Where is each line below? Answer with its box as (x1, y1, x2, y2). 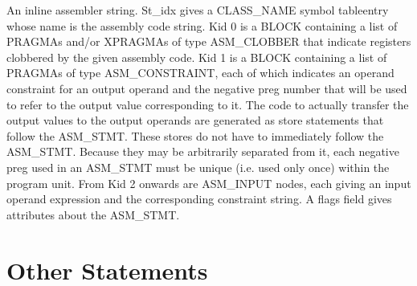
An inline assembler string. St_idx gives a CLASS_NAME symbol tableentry (6, 2, 389, 18)
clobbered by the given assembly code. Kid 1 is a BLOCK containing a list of (6, 48, 387, 65)
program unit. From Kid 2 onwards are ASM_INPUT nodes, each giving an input (6, 174, 411, 191)
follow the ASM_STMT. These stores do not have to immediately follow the (6, 127, 384, 144)
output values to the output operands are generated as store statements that (6, 112, 384, 129)
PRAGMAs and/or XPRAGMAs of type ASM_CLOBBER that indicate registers (6, 33, 411, 50)
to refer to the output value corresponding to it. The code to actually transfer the (6, 96, 409, 112)
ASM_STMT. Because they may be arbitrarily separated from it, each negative (6, 143, 399, 160)
